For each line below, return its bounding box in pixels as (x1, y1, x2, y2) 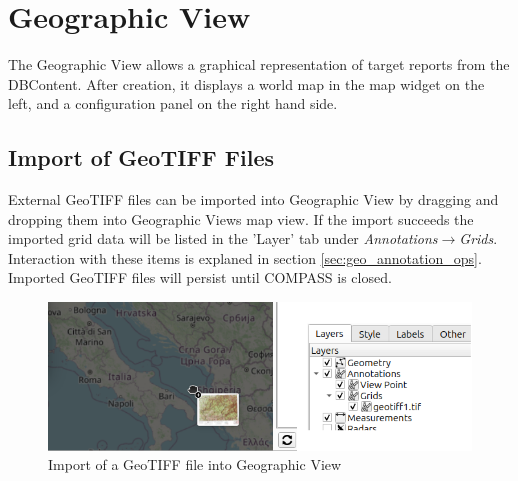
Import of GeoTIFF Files (8, 142, 275, 173)
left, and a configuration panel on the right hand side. (8, 93, 338, 114)
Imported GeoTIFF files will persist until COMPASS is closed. (8, 267, 392, 288)
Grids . (459, 228, 498, 249)
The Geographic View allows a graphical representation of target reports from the (8, 54, 510, 75)
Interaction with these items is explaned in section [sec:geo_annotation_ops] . (8, 247, 482, 268)
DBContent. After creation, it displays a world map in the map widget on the (8, 73, 485, 94)
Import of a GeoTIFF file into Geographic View (48, 454, 342, 475)
